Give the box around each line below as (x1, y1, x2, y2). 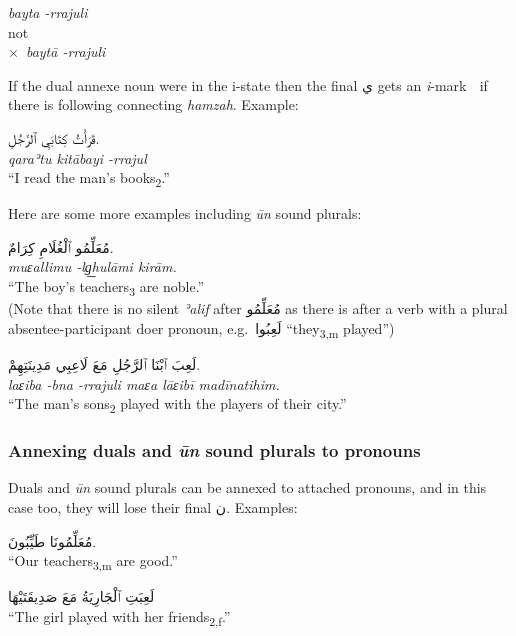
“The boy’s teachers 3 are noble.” (8, 276, 205, 299)
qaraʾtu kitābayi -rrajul (8, 147, 147, 168)
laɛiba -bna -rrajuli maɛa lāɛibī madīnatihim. (8, 373, 280, 394)
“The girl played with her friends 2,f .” (8, 605, 231, 629)
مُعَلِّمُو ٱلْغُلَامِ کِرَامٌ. (8, 236, 114, 257)
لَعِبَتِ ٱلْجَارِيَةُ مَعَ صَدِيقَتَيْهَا (8, 586, 155, 607)
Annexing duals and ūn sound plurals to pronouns (8, 438, 421, 463)
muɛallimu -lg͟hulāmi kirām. (8, 256, 177, 277)
